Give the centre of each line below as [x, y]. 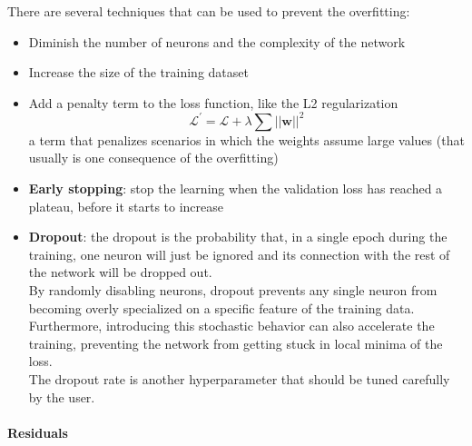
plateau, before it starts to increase [126, 206]
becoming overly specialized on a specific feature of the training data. [221, 307]
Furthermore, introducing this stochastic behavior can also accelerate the [231, 326]
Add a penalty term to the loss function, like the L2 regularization [213, 102]
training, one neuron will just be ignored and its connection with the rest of [239, 254]
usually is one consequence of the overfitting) [153, 158]
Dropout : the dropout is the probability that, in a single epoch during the [238, 237]
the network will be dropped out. [120, 272]
